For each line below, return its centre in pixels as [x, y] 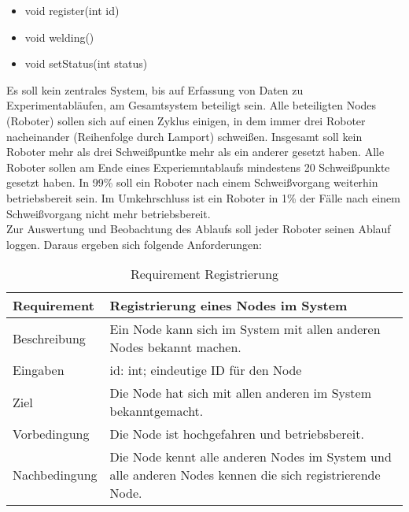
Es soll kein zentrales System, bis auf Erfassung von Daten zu [155, 89]
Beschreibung [49, 338]
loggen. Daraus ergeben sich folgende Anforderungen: [134, 244]
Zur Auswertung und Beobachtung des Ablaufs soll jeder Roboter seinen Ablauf [199, 229]
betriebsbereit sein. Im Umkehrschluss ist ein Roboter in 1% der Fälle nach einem [203, 197]
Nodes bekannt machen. [175, 347]
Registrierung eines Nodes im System [228, 306]
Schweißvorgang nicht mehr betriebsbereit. [109, 213]
